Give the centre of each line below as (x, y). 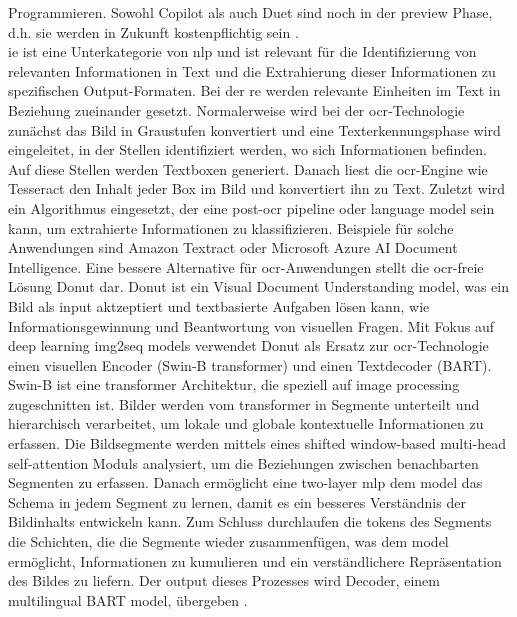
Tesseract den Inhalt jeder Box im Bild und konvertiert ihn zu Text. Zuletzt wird (256, 188)
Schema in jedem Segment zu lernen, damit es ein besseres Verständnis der (237, 501)
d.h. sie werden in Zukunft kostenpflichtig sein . (153, 31)
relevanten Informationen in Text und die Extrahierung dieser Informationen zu (252, 70)
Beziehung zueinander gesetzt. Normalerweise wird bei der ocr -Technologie (236, 109)
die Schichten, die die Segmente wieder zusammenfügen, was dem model (228, 541)
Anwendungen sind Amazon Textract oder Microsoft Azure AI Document (233, 247)
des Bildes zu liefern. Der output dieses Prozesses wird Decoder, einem (224, 580)
